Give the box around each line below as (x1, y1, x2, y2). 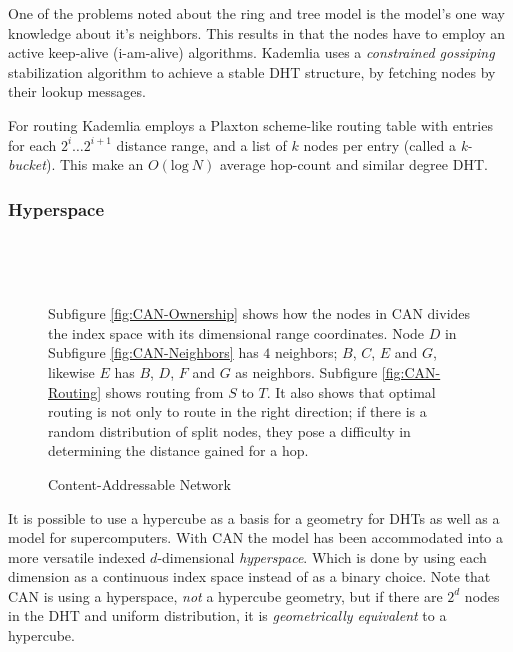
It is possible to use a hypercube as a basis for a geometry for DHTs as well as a (8, 507, 500, 528)
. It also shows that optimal (266, 381, 436, 402)
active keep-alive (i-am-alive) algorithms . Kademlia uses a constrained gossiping (8, 42, 495, 63)
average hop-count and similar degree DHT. (219, 154, 488, 175)
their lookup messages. (8, 81, 146, 102)
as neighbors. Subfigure (235, 361, 378, 382)
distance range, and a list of (116, 134, 287, 155)
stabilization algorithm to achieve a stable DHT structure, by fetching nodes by (8, 61, 496, 82)
